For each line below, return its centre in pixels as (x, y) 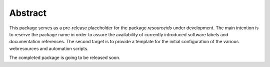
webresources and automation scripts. (49, 48)
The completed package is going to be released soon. (65, 58)
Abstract (28, 13)
